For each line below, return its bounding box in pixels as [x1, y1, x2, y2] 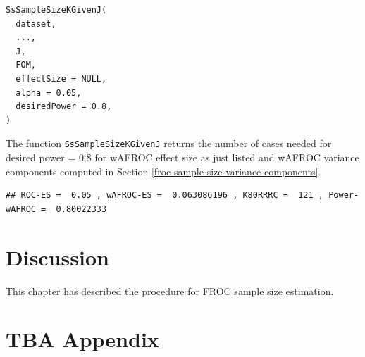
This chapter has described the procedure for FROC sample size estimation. [6, 283, 334, 298]
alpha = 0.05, [16, 87, 82, 98]
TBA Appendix [6, 325, 159, 353]
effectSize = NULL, [16, 73, 107, 84]
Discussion [6, 242, 109, 271]
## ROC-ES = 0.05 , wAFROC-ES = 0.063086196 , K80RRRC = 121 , [6, 190, 324, 201]
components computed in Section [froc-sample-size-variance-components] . [6, 163, 321, 178]
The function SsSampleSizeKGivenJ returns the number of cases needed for [6, 136, 332, 151]
